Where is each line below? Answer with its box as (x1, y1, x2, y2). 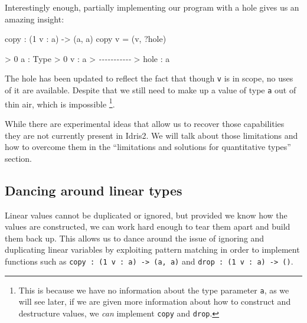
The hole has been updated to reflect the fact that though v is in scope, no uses (5, 72, 293, 84)
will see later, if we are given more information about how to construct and (18, 295, 291, 308)
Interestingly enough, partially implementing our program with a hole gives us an (5, 1, 299, 13)
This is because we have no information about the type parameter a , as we (18, 283, 289, 296)
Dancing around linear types (5, 181, 182, 199)
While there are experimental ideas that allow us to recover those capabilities (5, 117, 285, 129)
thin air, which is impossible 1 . (5, 96, 115, 110)
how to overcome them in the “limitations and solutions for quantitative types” (5, 141, 291, 153)
